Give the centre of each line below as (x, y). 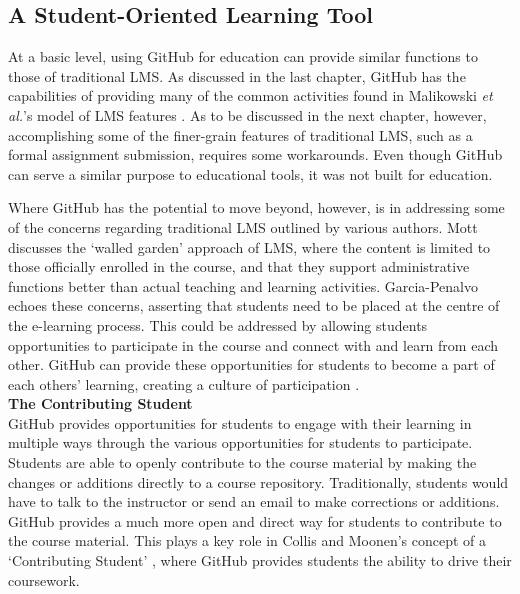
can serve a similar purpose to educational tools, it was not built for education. (250, 173)
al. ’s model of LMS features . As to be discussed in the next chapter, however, (247, 114)
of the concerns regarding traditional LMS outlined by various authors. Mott (243, 226)
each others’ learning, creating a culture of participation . (184, 383)
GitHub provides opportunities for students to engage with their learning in (240, 422)
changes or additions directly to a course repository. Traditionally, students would (258, 481)
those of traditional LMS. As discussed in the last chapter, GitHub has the (237, 75)
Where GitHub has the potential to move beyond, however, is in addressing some (256, 207)
